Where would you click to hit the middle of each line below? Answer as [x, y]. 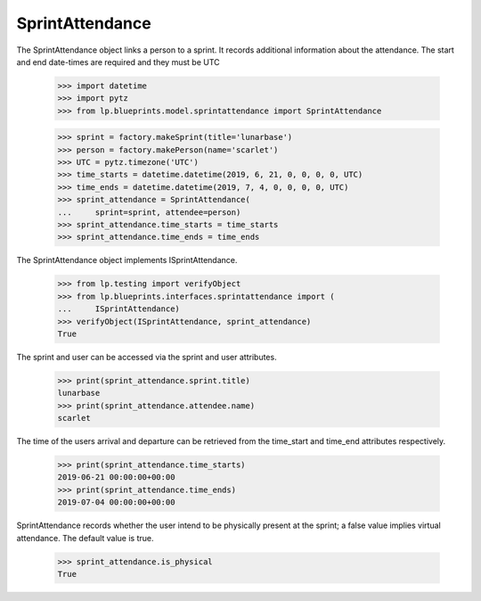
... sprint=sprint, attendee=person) [149, 212]
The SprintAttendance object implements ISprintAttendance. [127, 260]
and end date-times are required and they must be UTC [118, 62]
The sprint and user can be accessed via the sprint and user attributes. [147, 357]
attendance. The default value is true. [85, 538]
